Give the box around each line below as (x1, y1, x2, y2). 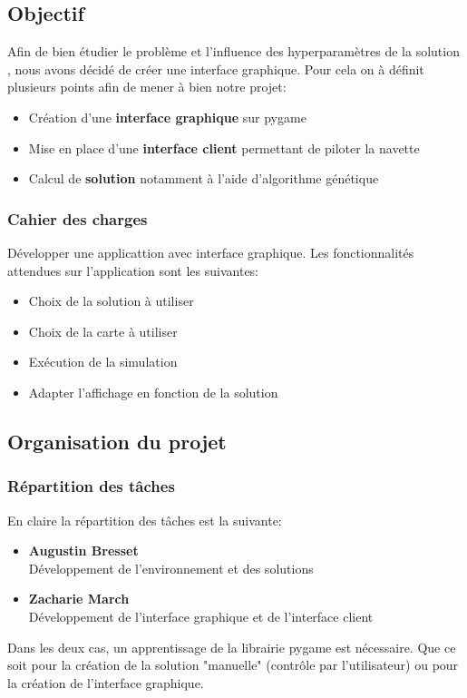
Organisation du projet (7, 427, 227, 455)
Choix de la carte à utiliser (28, 321, 178, 340)
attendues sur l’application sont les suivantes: (7, 261, 259, 280)
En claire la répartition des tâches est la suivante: (7, 510, 282, 529)
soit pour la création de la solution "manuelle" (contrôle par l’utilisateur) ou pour (7, 655, 459, 674)
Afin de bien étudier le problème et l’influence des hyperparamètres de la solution (7, 42, 460, 61)
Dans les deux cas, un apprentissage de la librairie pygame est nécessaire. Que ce (7, 637, 456, 656)
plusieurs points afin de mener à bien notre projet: (7, 77, 287, 96)
